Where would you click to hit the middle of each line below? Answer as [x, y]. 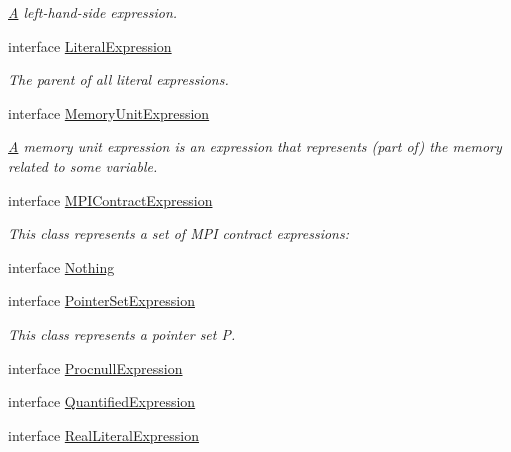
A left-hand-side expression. [93, 12]
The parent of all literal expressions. [118, 79]
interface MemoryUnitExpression [109, 112]
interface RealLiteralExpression [104, 434]
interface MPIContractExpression [110, 199]
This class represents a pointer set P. [122, 333]
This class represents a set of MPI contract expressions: [178, 233]
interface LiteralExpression [90, 45]
